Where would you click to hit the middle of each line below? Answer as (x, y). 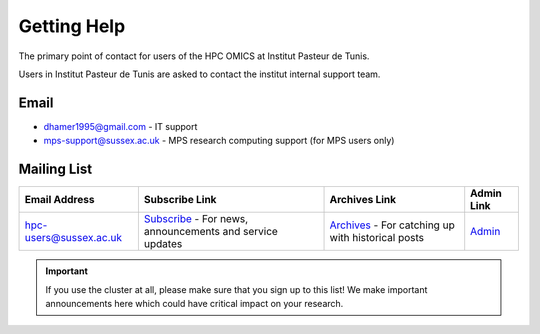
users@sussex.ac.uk (73, 238)
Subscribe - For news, (196, 219)
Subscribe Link (180, 200)
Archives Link (363, 200)
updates (163, 244)
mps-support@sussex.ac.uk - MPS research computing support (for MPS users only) (219, 141)
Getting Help (72, 26)
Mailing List (55, 169)
